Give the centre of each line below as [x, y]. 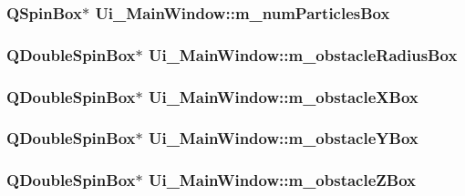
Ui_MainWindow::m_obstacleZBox [282, 180]
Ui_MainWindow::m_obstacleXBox [283, 96]
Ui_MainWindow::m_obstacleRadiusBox [303, 54]
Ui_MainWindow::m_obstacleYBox [283, 138]
